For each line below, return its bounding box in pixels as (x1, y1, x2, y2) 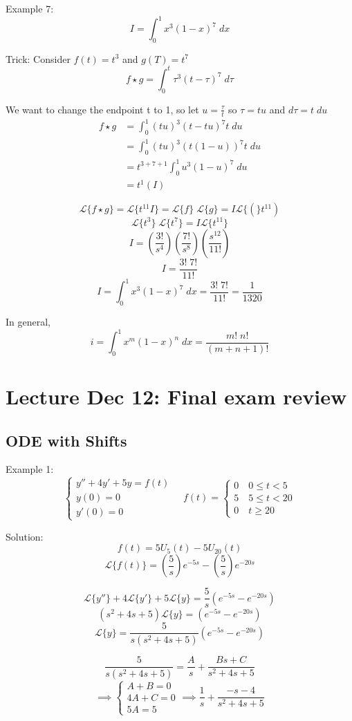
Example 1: (6, 462, 54, 476)
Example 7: (6, 1, 54, 15)
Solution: (6, 529, 44, 543)
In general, (6, 314, 50, 328)
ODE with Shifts (6, 429, 127, 451)
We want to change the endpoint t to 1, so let (6, 102, 199, 116)
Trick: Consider (6, 51, 71, 66)
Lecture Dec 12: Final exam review (6, 382, 347, 411)
